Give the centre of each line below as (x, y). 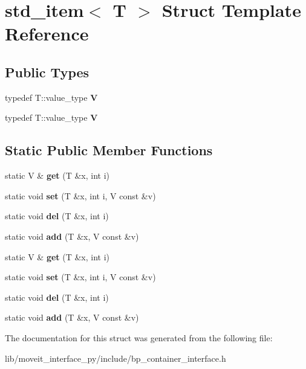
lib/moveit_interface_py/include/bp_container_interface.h (116, 358)
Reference (47, 34)
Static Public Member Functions (109, 150)
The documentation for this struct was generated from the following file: (139, 337)
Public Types (47, 72)
